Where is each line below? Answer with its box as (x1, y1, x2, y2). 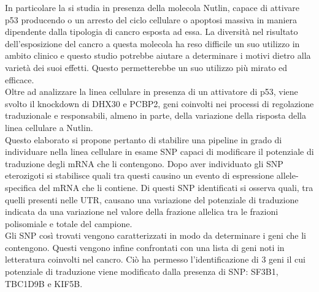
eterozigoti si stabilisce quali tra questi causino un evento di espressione (5, 169, 274, 182)
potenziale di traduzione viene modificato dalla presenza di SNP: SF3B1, (5, 265, 279, 278)
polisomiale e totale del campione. (5, 217, 133, 230)
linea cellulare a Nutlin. (5, 121, 93, 133)
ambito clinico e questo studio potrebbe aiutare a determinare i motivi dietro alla (5, 49, 311, 62)
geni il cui (269, 253, 306, 266)
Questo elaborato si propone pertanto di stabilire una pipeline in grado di (5, 133, 282, 146)
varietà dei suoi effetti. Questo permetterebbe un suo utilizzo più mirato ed (5, 61, 288, 73)
